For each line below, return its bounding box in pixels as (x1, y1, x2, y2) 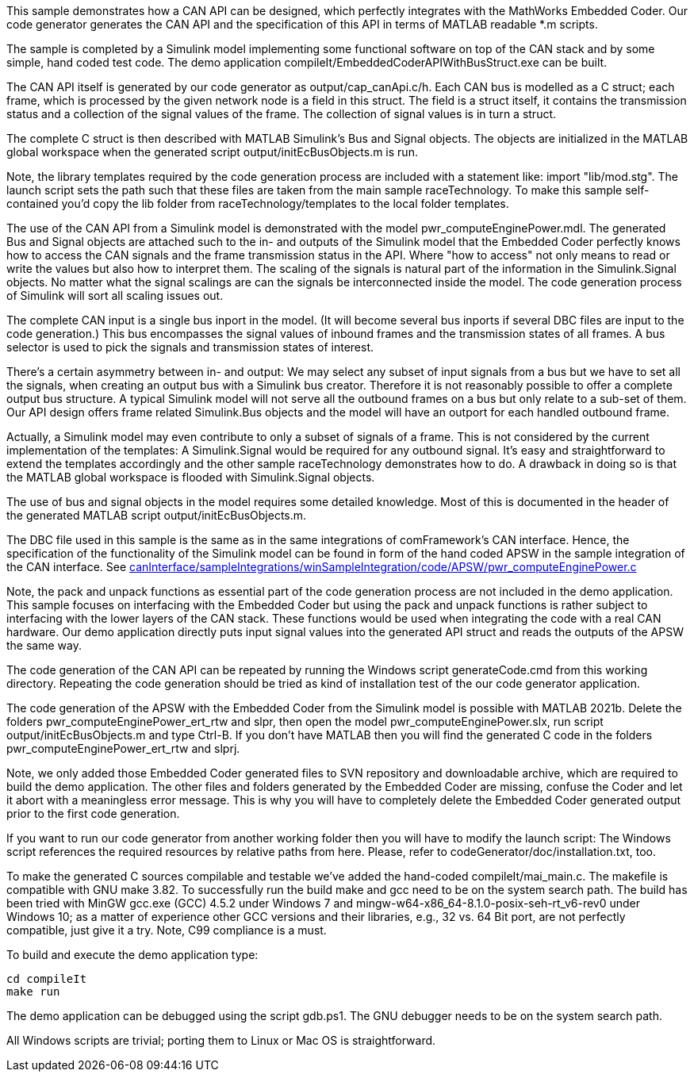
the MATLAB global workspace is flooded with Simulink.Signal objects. (6, 470, 375, 484)
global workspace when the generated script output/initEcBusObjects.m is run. (6, 145, 418, 159)
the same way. (6, 639, 82, 652)
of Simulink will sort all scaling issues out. (6, 289, 224, 302)
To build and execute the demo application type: (6, 948, 259, 961)
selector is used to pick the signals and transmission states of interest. (6, 340, 374, 354)
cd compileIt (6, 973, 87, 985)
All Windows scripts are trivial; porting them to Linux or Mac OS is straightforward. (6, 1034, 436, 1047)
